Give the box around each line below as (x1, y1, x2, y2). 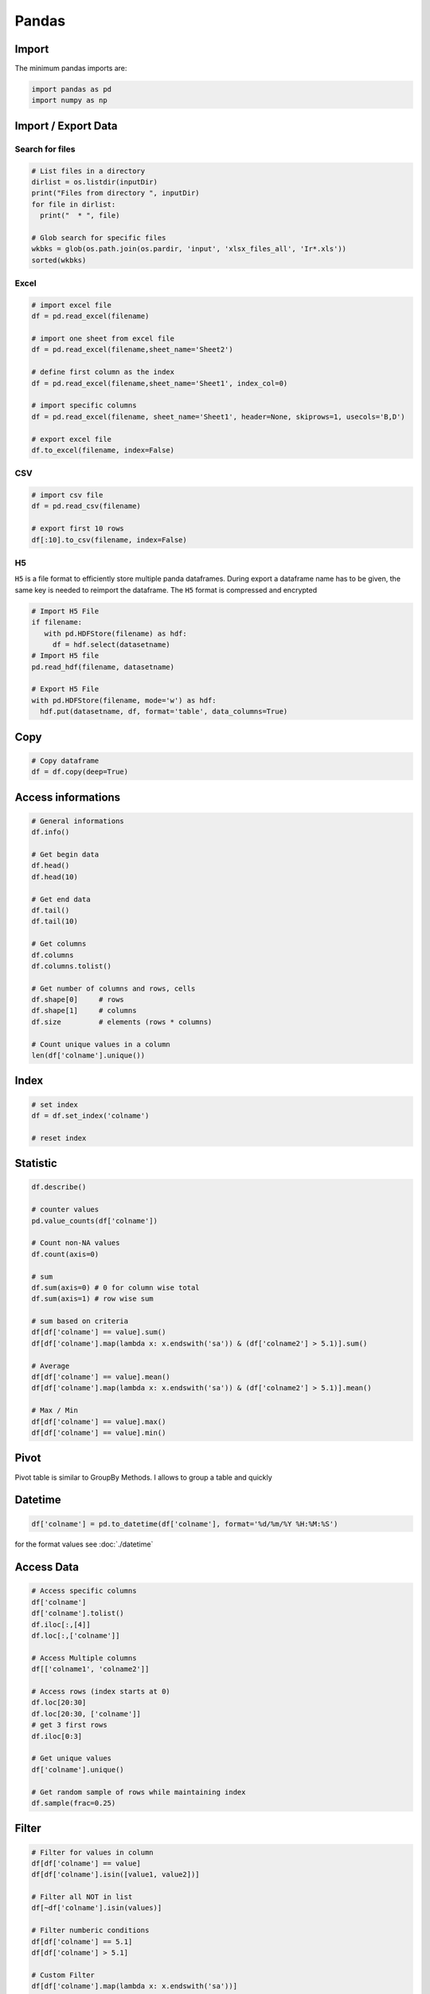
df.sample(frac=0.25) (31, 1799, 116, 1807)
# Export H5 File (31, 684, 100, 694)
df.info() (31, 828, 70, 837)
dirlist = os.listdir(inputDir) (31, 177, 158, 187)
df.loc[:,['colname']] (31, 1631, 120, 1641)
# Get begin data (31, 850, 100, 859)
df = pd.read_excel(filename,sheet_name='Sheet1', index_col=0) (31, 379, 288, 388)
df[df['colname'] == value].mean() (31, 1373, 170, 1381)
